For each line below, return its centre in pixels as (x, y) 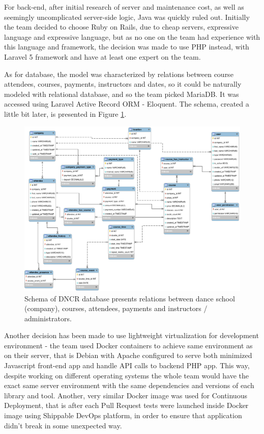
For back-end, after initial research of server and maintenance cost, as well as (124, 7)
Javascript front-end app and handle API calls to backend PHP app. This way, (127, 365)
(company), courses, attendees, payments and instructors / (116, 308)
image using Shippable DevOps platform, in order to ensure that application (123, 415)
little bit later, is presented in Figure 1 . (65, 113)
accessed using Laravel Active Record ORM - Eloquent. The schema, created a (127, 104)
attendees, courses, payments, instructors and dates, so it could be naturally (123, 84)
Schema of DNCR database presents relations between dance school (130, 298)
